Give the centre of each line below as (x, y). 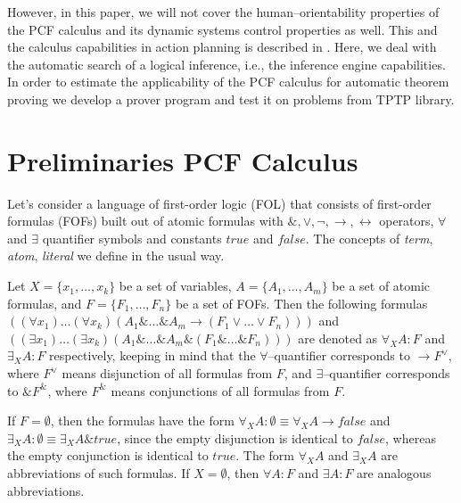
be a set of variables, (175, 286)
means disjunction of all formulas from (167, 373)
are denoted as (338, 338)
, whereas (411, 437)
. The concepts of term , (369, 238)
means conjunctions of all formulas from (220, 390)
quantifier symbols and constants (132, 238)
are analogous (394, 473)
